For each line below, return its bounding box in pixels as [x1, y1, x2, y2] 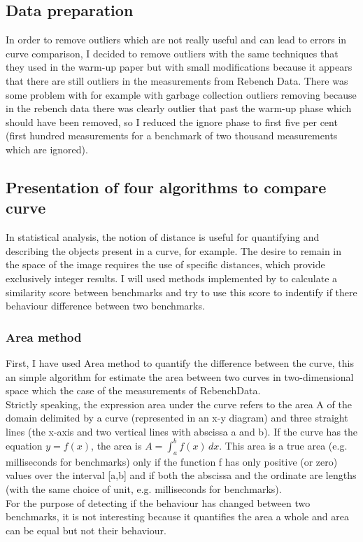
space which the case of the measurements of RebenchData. [6, 383, 261, 398]
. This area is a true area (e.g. [219, 438, 348, 452]
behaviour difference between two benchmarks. [6, 298, 205, 313]
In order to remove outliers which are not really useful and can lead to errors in [6, 32, 347, 47]
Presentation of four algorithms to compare [6, 176, 327, 197]
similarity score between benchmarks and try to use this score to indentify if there [6, 284, 357, 299]
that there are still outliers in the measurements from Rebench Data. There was [6, 73, 348, 88]
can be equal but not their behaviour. [6, 522, 166, 537]
